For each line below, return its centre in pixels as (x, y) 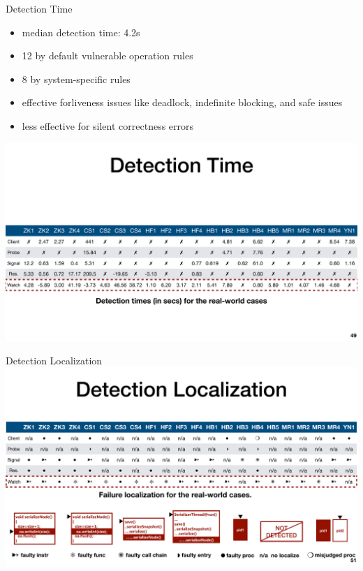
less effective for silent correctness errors (108, 125)
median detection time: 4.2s (81, 32)
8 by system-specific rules (76, 79)
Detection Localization (54, 360)
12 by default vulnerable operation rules (108, 55)
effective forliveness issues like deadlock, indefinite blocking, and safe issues (182, 102)
